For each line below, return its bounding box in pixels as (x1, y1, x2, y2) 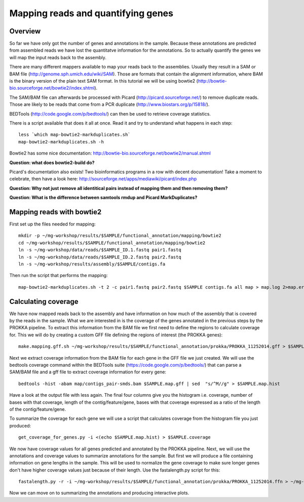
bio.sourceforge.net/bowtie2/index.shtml (9, 85, 95, 91)
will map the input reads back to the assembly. (9, 54, 106, 60)
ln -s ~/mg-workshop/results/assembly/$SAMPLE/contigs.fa (18, 261, 166, 267)
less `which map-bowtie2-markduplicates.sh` (18, 132, 131, 138)
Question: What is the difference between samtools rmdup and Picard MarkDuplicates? (9, 195, 198, 201)
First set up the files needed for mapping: (9, 221, 96, 227)
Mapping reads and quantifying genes (9, 8, 173, 19)
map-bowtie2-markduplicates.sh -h (18, 139, 104, 144)
